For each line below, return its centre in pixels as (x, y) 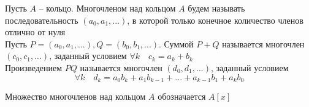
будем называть (216, 8)
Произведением (34, 67)
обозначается (182, 96)
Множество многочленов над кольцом (75, 96)
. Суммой (176, 43)
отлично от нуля (35, 32)
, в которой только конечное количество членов (215, 20)
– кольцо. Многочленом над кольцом (107, 8)
